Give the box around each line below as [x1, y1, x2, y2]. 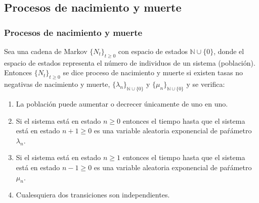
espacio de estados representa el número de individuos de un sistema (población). [4, 57, 255, 68]
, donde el [213, 46, 244, 56]
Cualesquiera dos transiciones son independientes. [16, 189, 170, 200]
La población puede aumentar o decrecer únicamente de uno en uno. [16, 98, 228, 109]
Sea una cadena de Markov [4, 46, 88, 56]
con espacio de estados [118, 46, 188, 56]
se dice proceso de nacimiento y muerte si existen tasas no [63, 67, 243, 78]
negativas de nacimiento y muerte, [4, 79, 110, 89]
